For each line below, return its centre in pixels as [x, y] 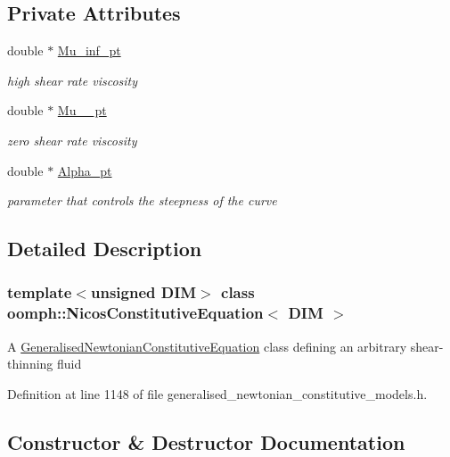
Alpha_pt [85, 170]
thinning [30, 364]
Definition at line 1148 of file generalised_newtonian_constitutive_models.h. [217, 393]
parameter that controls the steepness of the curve [142, 200]
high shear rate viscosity [73, 80]
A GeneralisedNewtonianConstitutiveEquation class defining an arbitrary [207, 346]
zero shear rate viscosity [72, 140]
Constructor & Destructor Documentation [206, 441]
